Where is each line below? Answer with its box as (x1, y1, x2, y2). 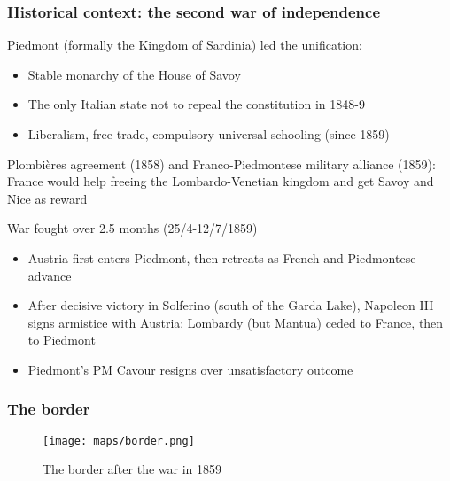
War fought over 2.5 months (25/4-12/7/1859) (7, 219, 258, 237)
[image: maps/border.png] (43, 434, 195, 447)
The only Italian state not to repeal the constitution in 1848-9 (27, 95, 365, 113)
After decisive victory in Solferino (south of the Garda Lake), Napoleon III (27, 296, 434, 314)
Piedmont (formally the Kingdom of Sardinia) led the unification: (7, 35, 362, 54)
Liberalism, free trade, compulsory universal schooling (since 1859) (27, 125, 390, 143)
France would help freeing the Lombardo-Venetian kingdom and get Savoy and (7, 172, 434, 190)
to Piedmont (27, 330, 96, 349)
